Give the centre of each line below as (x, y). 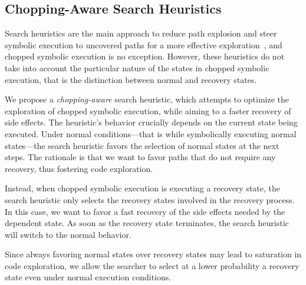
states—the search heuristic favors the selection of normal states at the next (142, 145)
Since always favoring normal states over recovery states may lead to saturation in (153, 254)
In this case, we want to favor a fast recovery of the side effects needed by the (145, 211)
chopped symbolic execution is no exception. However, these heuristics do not (145, 56)
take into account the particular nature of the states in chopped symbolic (137, 67)
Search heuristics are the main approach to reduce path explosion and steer (141, 33)
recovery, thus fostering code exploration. (79, 168)
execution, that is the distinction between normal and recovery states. (131, 79)
